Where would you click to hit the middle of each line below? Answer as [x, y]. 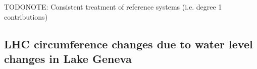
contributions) [26, 16]
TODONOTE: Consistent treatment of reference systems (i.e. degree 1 [113, 7]
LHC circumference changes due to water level [128, 44]
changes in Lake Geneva [68, 58]
